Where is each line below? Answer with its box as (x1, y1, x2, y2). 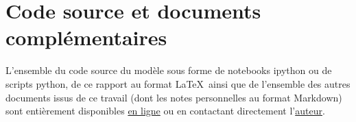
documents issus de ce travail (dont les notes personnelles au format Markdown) (5, 90, 342, 104)
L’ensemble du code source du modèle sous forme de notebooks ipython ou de (5, 63, 332, 77)
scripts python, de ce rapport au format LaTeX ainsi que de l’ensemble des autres (5, 76, 351, 90)
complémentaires (5, 23, 167, 51)
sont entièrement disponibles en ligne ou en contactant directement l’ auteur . (5, 103, 325, 118)
